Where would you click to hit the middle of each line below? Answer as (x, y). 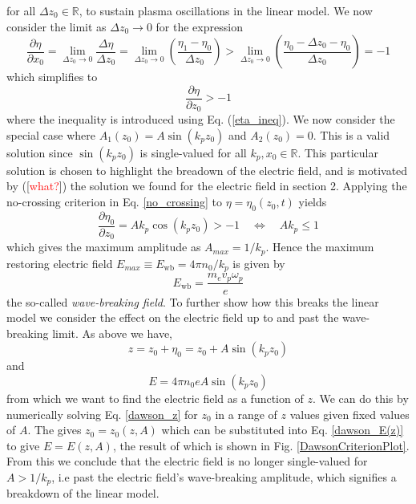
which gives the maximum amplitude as (104, 247)
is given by (259, 263)
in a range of (246, 414)
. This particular (338, 152)
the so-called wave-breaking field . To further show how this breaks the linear (193, 301)
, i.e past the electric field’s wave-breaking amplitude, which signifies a (224, 476)
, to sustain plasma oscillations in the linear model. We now (226, 10)
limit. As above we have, (112, 333)
